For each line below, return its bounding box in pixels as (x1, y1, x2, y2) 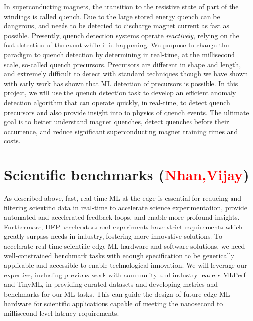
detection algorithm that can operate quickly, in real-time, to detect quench (4, 97, 230, 107)
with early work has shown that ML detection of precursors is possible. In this (4, 78, 238, 88)
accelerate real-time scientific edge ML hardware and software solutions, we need (4, 241, 245, 251)
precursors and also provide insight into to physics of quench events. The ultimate (4, 107, 249, 117)
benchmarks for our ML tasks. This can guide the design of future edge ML (4, 288, 230, 298)
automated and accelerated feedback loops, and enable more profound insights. (4, 212, 240, 222)
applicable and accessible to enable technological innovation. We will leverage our (4, 260, 247, 270)
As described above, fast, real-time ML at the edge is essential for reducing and (4, 193, 242, 203)
